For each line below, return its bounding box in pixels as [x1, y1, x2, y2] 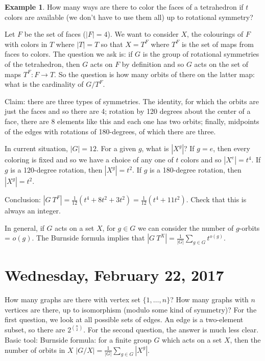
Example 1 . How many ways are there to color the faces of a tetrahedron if [5, 2, 244, 12]
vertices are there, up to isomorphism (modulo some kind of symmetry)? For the [5, 304, 257, 315]
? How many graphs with [170, 294, 249, 305]
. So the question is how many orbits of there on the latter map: [54, 68, 255, 79]
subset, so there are [5, 324, 65, 335]
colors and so [181, 154, 222, 165]
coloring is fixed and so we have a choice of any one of [5, 154, 174, 165]
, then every [213, 143, 250, 154]
